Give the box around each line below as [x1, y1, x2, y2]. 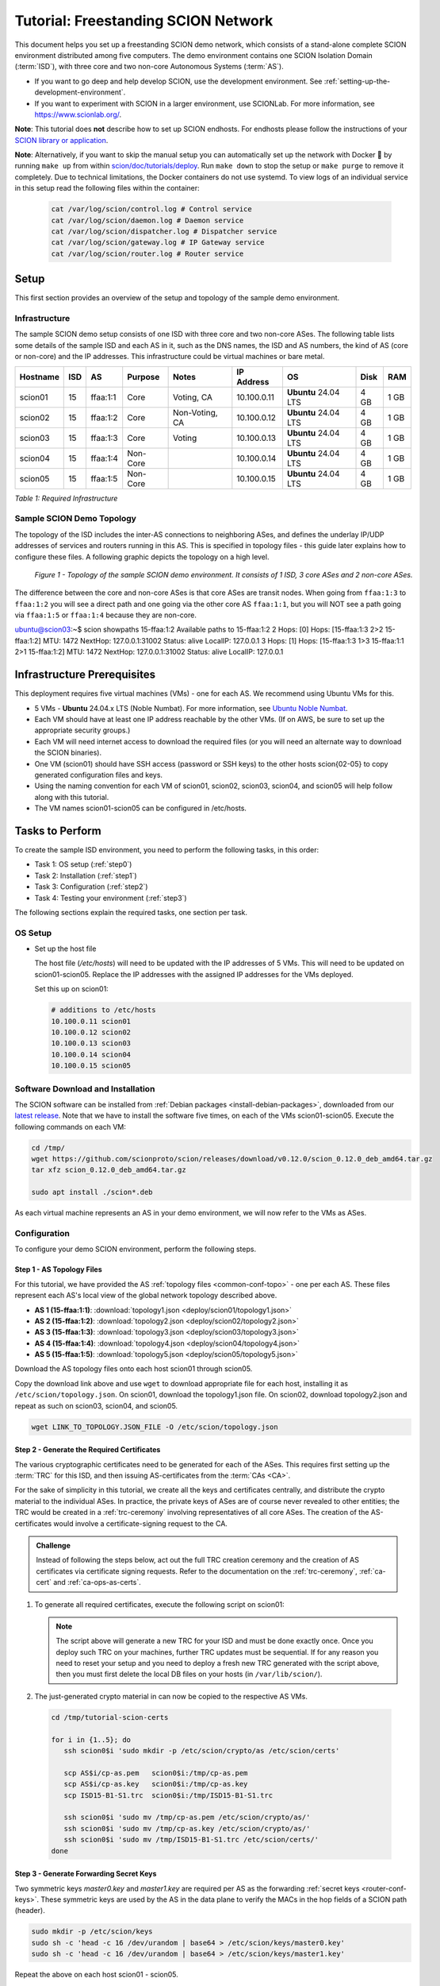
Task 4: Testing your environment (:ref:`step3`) [34, 893, 187, 902]
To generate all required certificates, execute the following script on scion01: [34, 1599, 285, 1609]
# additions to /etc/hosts [51, 1006, 156, 1014]
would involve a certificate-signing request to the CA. [53, 1518, 228, 1528]
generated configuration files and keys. [34, 770, 163, 779]
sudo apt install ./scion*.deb [31, 1188, 154, 1197]
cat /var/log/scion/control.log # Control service [51, 205, 253, 214]
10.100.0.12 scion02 [51, 1028, 131, 1037]
